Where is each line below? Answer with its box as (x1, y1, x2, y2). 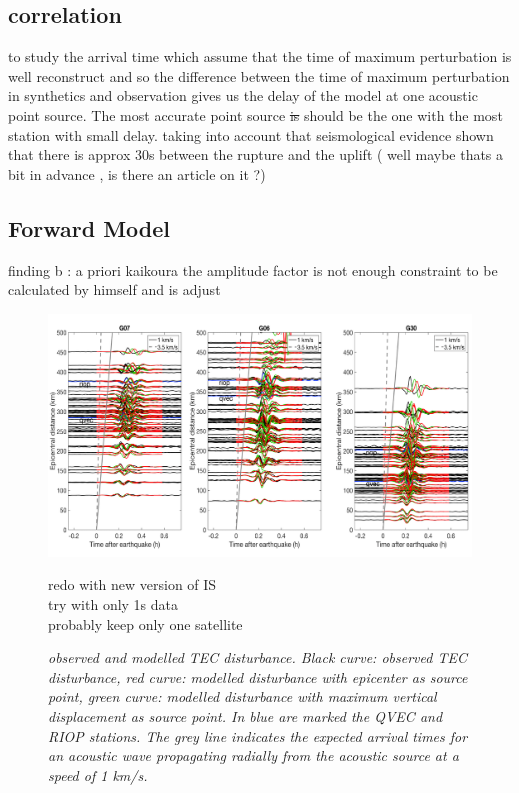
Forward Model (8, 212, 171, 243)
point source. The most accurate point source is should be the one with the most (8, 104, 503, 125)
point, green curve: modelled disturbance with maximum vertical (48, 686, 437, 707)
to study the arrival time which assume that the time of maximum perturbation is (8, 46, 512, 67)
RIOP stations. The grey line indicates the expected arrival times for (48, 725, 468, 746)
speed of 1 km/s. (48, 764, 148, 785)
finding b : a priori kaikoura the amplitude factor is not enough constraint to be (8, 259, 498, 280)
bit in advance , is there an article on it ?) (8, 163, 266, 184)
